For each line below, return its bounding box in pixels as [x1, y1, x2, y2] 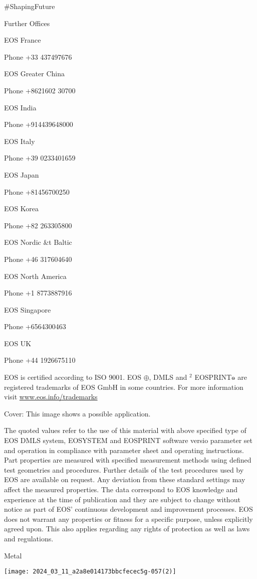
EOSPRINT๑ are [194, 372, 247, 382]
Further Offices [4, 18, 50, 28]
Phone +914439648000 [4, 119, 73, 129]
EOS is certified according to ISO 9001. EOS [4, 372, 141, 382]
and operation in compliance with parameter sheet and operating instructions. [4, 445, 244, 455]
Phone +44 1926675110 [4, 355, 76, 365]
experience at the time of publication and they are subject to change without [4, 494, 240, 504]
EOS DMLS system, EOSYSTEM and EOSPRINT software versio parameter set [4, 435, 252, 446]
